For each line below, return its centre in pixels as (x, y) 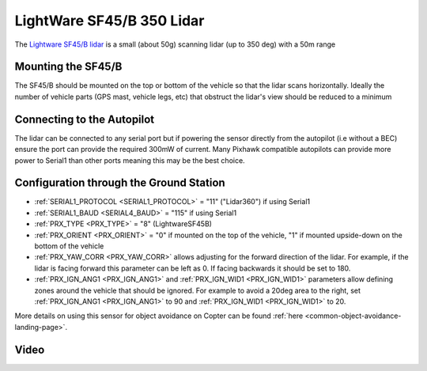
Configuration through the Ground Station (120, 183)
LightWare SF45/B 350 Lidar (110, 21)
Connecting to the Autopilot (85, 119)
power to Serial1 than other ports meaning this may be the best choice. (130, 160)
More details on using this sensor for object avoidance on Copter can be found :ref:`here (159, 316)
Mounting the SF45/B (68, 67)
